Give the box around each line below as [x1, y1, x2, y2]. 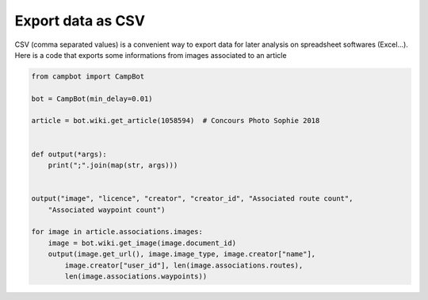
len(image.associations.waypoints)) [64, 271, 208, 281]
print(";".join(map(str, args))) [48, 161, 178, 170]
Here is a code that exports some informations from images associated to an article [14, 50, 287, 60]
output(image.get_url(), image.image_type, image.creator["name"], [48, 250, 316, 259]
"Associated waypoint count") [48, 205, 166, 214]
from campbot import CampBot [31, 71, 145, 81]
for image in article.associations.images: [31, 227, 204, 237]
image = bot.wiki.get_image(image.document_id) [48, 238, 237, 248]
